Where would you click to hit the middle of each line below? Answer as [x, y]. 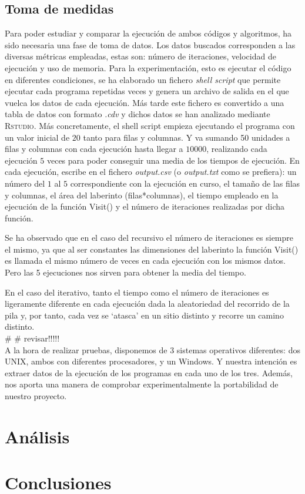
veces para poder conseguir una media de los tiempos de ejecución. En [173, 160]
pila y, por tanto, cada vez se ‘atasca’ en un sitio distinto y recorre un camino [144, 315]
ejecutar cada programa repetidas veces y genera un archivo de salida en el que [147, 91]
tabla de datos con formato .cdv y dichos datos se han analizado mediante [138, 114]
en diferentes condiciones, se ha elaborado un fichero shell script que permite [143, 79]
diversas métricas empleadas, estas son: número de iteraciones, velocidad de [140, 56]
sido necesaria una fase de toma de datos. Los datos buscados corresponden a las [150, 44]
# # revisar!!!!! [32, 338]
